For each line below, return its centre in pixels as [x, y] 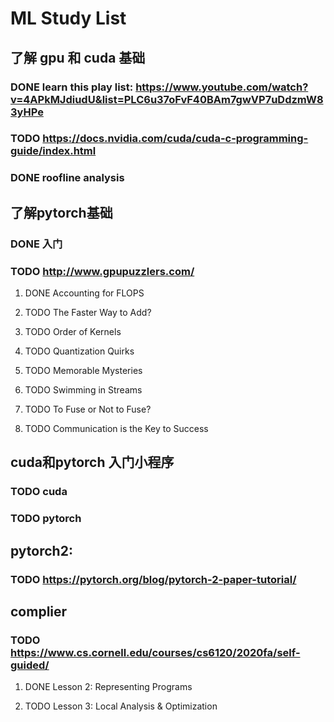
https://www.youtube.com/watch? [222, 87]
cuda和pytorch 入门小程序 [92, 462]
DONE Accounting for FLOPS [84, 293]
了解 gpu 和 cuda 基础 [78, 57]
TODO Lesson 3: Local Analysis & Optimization [121, 706]
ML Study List [68, 18]
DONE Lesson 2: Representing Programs [108, 687]
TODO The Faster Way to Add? [88, 312]
